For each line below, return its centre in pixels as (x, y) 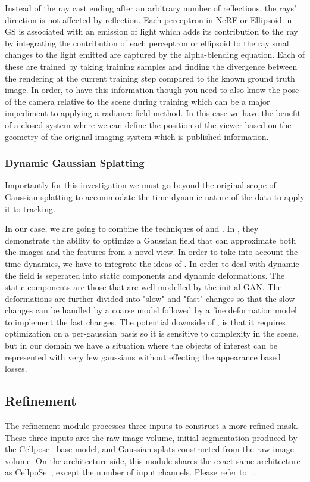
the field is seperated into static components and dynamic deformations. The (145, 275)
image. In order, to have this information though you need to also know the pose (152, 90)
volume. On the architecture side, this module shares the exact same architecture (153, 460)
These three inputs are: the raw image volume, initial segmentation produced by (151, 437)
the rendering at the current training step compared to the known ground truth (150, 78)
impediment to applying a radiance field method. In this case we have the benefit (153, 113)
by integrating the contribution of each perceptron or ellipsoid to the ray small (148, 43)
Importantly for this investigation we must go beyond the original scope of (140, 185)
